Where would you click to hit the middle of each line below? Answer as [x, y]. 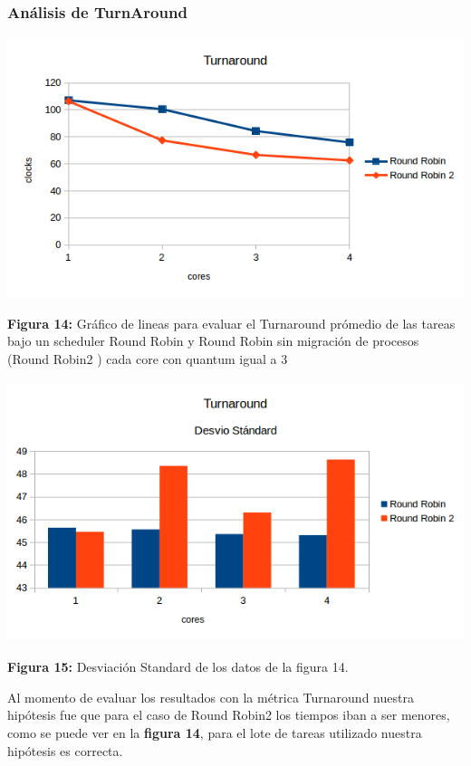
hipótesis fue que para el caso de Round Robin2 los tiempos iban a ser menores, [229, 715]
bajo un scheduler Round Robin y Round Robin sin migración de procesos [213, 341]
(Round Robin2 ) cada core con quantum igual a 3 [148, 359]
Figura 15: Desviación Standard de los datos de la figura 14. [178, 667]
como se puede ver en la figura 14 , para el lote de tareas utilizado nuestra [215, 732]
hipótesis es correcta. [65, 750]
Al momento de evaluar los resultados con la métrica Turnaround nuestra [211, 697]
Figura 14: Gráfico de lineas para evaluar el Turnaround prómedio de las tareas [231, 323]
